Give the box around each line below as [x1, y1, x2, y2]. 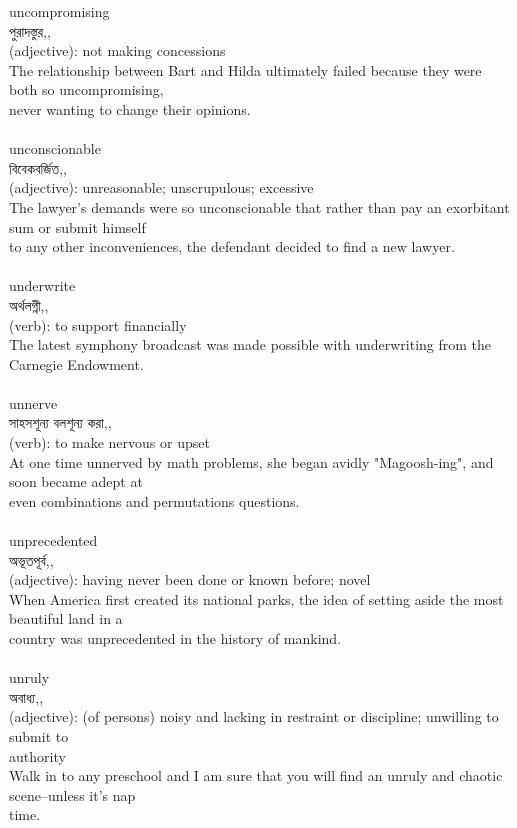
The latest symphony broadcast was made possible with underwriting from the [9, 334, 492, 355]
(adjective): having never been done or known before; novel [9, 569, 371, 590]
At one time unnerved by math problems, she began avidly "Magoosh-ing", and [9, 451, 494, 472]
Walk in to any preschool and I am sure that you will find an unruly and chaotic [9, 765, 503, 786]
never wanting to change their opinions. [9, 98, 251, 119]
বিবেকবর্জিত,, [9, 157, 67, 178]
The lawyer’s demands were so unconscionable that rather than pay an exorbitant [9, 196, 510, 217]
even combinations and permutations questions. [9, 490, 300, 511]
